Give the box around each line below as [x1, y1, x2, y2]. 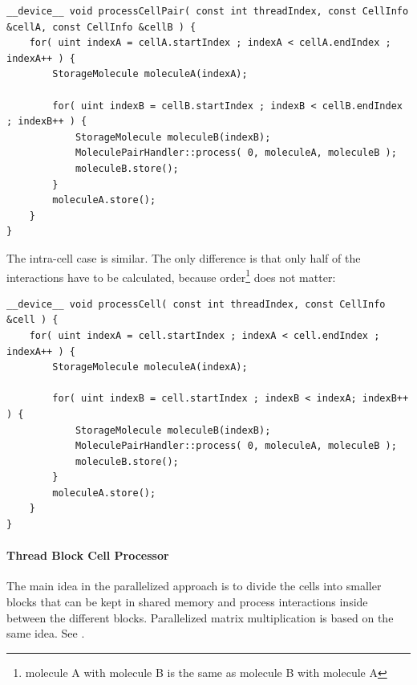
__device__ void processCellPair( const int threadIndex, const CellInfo [6, 6, 409, 17]
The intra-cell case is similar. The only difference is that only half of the [6, 249, 361, 266]
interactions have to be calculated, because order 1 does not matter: [6, 266, 336, 285]
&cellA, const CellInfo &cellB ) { [6, 21, 196, 33]
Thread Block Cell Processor [6, 547, 169, 564]
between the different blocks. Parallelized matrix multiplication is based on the [6, 609, 394, 626]
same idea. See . [6, 625, 85, 642]
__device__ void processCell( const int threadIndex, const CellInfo [6, 298, 386, 310]
